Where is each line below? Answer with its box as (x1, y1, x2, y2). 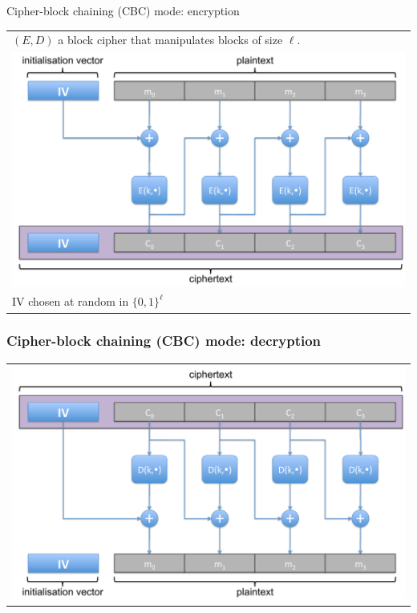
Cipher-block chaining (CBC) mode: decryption (6, 331, 322, 351)
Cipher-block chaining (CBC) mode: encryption (6, 2, 240, 18)
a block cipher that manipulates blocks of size (58, 31, 283, 48)
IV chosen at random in (12, 293, 129, 310)
